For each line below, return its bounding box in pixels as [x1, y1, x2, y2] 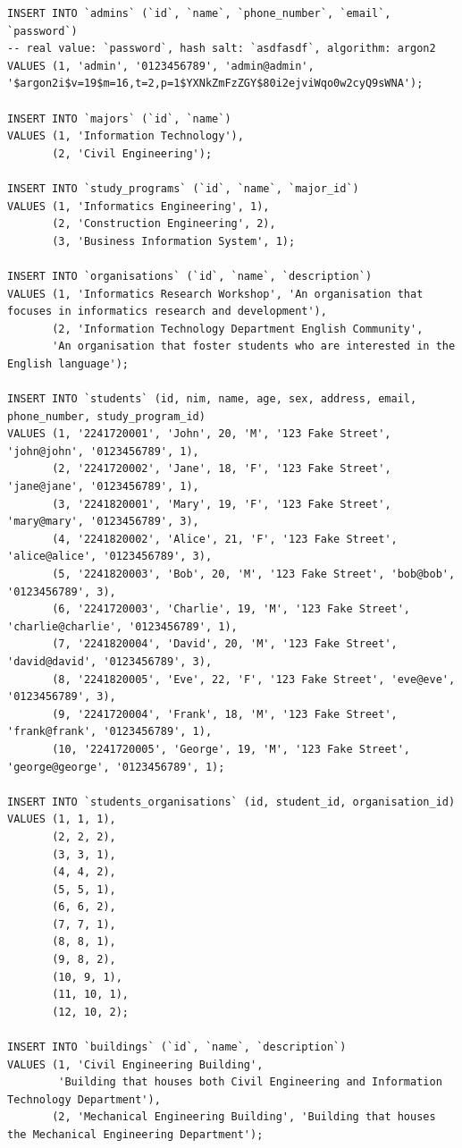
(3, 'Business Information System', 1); [52, 234, 296, 248]
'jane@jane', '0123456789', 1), [7, 480, 199, 494]
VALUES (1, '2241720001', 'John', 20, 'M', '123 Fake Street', [7, 427, 391, 441]
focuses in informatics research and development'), [7, 305, 327, 318]
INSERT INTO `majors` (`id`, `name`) [7, 112, 231, 125]
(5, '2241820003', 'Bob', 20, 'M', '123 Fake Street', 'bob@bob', [52, 568, 456, 580]
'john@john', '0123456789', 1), [7, 444, 199, 458]
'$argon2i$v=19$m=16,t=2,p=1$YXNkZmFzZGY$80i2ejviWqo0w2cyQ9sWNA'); [7, 77, 424, 90]
